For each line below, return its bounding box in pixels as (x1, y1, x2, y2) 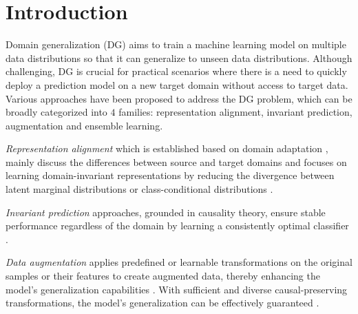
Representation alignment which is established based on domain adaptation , (6, 141, 328, 156)
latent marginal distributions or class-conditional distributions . (6, 182, 273, 196)
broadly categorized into (6, 105, 107, 119)
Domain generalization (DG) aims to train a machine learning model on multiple (6, 37, 346, 52)
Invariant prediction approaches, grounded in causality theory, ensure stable (6, 205, 326, 219)
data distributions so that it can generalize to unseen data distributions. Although (6, 50, 352, 65)
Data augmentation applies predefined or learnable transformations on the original (6, 255, 352, 269)
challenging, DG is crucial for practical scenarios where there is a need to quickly (6, 64, 347, 78)
